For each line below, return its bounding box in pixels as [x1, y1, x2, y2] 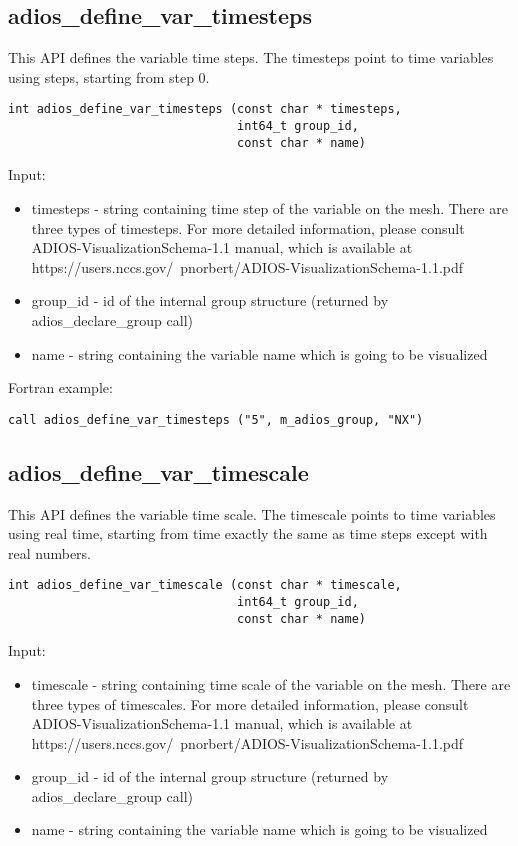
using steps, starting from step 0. [8, 66, 210, 87]
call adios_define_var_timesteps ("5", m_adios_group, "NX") [8, 412, 424, 427]
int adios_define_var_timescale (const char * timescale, [8, 578, 402, 593]
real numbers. [8, 542, 91, 563]
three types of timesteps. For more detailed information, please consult [31, 217, 465, 238]
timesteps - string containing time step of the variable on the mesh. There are [31, 197, 508, 218]
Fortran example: [8, 377, 113, 398]
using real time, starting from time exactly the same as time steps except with [8, 523, 488, 544]
